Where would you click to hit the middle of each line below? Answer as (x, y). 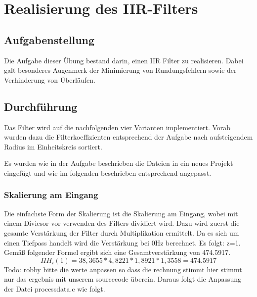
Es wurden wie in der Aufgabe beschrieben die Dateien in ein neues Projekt (119, 163)
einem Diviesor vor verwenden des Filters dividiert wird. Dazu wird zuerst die (122, 223)
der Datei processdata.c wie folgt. (55, 288)
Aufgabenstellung (49, 39)
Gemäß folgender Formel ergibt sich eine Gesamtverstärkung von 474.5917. (117, 252)
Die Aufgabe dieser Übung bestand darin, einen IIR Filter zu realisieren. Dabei (124, 60)
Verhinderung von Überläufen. (50, 79)
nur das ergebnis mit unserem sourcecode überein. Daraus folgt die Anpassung (123, 279)
